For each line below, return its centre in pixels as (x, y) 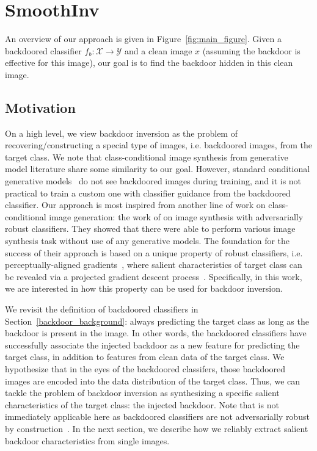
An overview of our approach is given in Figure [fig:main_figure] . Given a (143, 39)
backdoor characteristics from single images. (87, 440)
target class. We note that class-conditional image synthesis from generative (147, 157)
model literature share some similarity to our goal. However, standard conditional (158, 169)
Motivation (40, 107)
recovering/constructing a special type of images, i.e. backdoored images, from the (158, 145)
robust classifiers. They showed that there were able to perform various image (150, 229)
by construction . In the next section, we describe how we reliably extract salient (157, 428)
